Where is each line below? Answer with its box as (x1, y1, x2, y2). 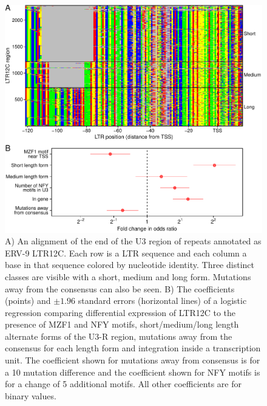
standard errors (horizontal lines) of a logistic (78, 294, 247, 307)
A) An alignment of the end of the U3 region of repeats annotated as (5, 235, 262, 247)
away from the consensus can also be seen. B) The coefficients (5, 282, 235, 295)
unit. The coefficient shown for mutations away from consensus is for (5, 354, 260, 366)
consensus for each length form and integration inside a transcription (5, 342, 261, 354)
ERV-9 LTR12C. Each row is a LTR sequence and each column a (5, 246, 247, 259)
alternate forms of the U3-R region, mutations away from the (5, 329, 232, 342)
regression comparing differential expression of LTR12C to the (5, 306, 236, 318)
